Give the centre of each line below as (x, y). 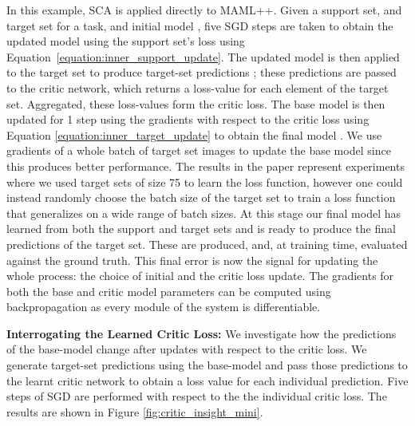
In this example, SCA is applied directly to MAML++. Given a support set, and (204, 10)
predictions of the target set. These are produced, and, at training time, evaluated (207, 244)
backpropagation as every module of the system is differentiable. (164, 307)
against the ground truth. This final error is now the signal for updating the (192, 260)
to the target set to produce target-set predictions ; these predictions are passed (202, 72)
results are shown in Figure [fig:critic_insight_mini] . (135, 411)
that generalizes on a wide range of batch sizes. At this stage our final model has (204, 213)
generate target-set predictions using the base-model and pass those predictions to (207, 365)
